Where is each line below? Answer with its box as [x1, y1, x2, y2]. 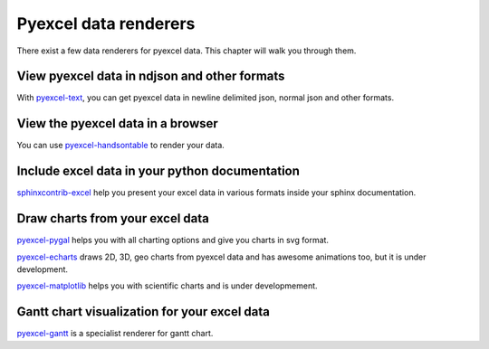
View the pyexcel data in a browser [16, 116, 219, 131]
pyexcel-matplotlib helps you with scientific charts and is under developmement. [16, 280, 318, 291]
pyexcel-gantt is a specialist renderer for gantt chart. [16, 328, 214, 339]
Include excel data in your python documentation [16, 164, 301, 179]
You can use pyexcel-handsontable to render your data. [16, 140, 225, 151]
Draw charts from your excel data [16, 211, 210, 226]
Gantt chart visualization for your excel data [16, 304, 271, 320]
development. [16, 263, 68, 275]
